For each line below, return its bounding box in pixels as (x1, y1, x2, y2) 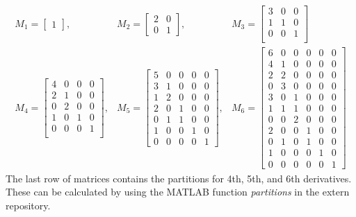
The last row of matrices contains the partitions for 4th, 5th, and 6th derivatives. (6, 171, 352, 185)
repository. (6, 198, 51, 212)
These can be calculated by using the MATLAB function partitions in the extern (6, 184, 350, 199)
